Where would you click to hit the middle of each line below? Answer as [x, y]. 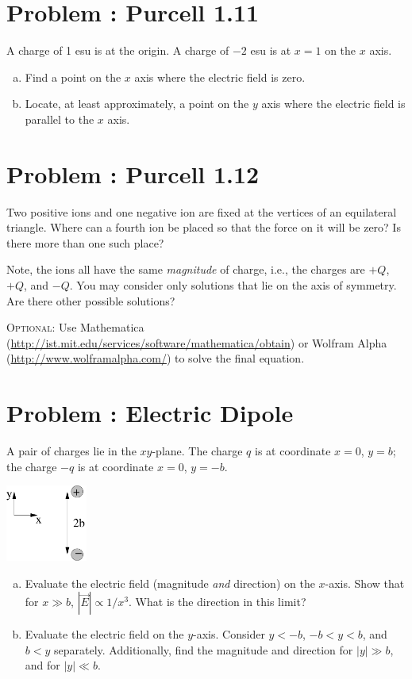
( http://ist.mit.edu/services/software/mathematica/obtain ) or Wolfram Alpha [197, 342]
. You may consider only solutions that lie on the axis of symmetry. [233, 285]
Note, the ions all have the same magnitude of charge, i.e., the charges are [186, 269]
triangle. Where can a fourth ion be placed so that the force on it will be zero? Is [204, 227]
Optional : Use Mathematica [75, 327]
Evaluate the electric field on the [104, 634]
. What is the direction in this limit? [218, 602]
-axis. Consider [229, 634]
